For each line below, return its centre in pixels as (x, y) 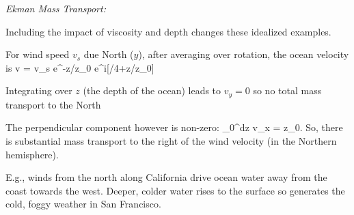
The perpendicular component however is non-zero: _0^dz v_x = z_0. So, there (174, 127)
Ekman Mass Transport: (56, 8)
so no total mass (287, 90)
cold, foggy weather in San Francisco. (83, 204)
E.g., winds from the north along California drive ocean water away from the (166, 177)
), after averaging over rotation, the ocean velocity (244, 54)
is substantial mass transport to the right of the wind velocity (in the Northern (171, 141)
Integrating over (39, 90)
